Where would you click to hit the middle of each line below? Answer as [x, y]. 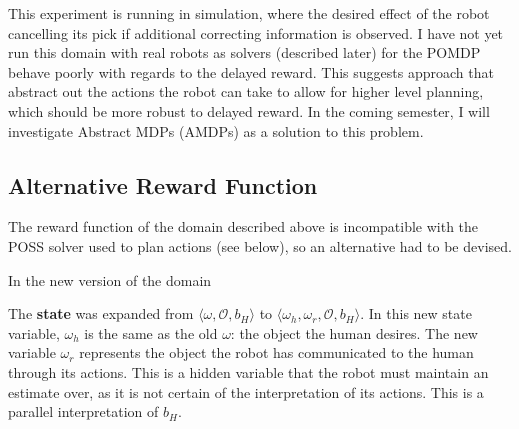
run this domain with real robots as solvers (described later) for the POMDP [244, 52]
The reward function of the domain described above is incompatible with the [243, 226]
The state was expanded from [101, 313]
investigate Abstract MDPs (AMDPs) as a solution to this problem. [216, 130]
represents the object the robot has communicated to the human [276, 352]
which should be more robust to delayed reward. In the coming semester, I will [249, 110]
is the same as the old [151, 332]
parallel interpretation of [83, 411]
